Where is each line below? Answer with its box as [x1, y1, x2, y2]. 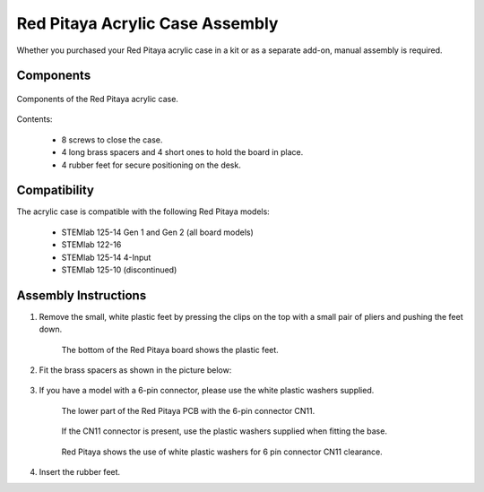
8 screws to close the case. [61, 134, 163, 145]
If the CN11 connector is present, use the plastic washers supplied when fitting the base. [61, 426, 387, 436]
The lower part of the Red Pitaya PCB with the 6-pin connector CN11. [61, 405, 315, 416]
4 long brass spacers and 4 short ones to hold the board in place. [61, 147, 304, 158]
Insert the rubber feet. [39, 467, 121, 478]
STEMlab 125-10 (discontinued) [61, 264, 177, 275]
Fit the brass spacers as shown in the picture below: [39, 365, 232, 375]
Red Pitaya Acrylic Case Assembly [16, 13, 279, 33]
